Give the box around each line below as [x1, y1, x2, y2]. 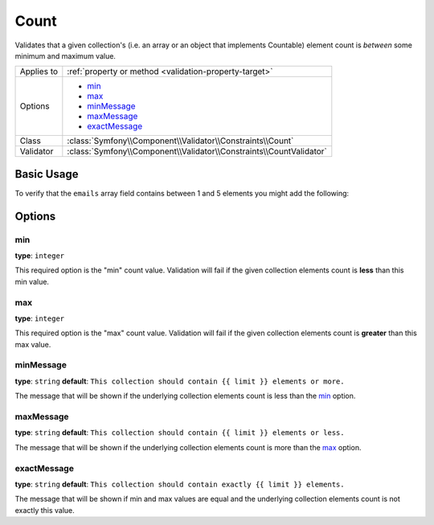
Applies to [19, 66, 59, 77]
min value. [14, 277, 50, 286]
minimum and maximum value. [14, 51, 117, 60]
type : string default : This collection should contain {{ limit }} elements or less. [14, 428, 345, 437]
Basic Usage [14, 167, 79, 181]
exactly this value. [14, 505, 76, 515]
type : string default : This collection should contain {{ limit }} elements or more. [14, 376, 345, 386]
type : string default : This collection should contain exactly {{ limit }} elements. [14, 479, 345, 489]
